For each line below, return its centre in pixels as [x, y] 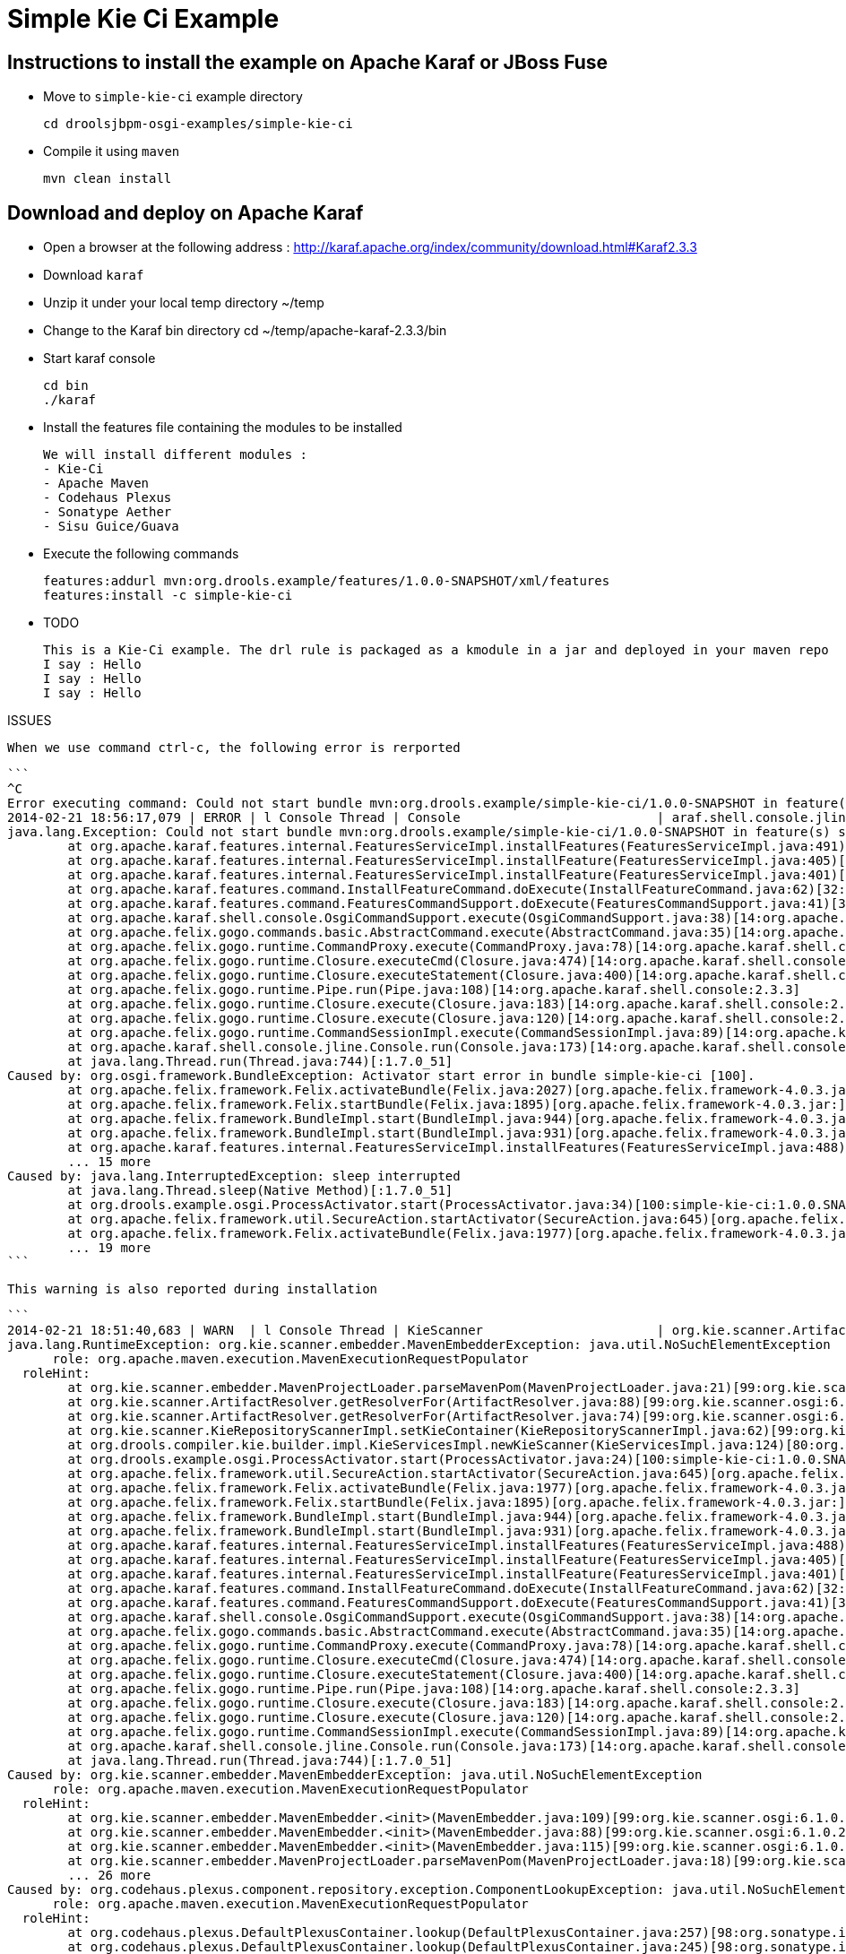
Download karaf [94, 275]
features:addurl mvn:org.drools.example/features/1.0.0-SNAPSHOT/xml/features [327, 581]
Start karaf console [99, 359]
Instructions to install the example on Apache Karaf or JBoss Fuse [308, 62]
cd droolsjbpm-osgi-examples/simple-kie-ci [198, 124]
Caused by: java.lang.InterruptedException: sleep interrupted [234, 1176]
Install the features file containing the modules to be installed [223, 428]
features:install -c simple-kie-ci [168, 596]
